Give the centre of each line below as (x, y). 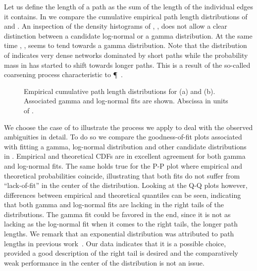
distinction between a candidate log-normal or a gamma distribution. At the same (128, 35)
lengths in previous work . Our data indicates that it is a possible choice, (115, 243)
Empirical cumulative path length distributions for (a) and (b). (120, 91)
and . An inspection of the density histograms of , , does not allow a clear (116, 26)
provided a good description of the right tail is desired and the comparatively (121, 253)
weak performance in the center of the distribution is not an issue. (104, 262)
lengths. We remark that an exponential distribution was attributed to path (119, 234)
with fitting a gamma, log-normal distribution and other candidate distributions (125, 146)
